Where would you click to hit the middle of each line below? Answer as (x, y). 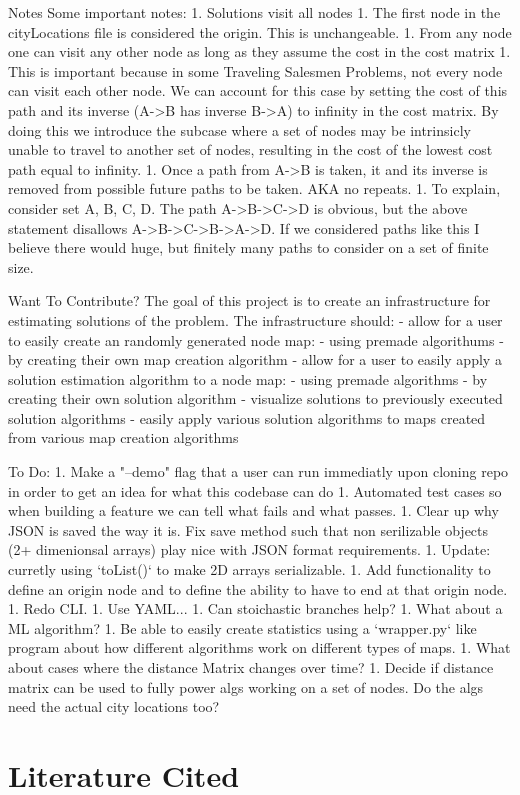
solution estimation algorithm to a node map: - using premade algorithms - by (248, 378)
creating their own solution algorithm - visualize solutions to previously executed (255, 398)
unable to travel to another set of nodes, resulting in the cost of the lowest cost (250, 149)
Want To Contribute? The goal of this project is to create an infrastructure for (249, 300)
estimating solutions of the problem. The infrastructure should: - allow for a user (255, 319)
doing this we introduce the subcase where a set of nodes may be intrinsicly (239, 129)
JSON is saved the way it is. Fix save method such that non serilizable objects (248, 529)
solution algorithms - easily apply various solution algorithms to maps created (247, 417)
